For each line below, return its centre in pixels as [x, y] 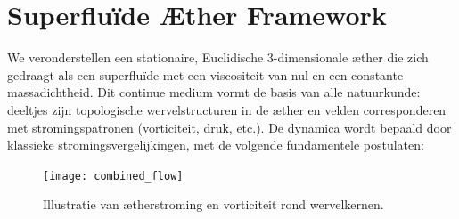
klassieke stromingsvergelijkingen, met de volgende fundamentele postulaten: [216, 145]
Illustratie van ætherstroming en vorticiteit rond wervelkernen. [213, 204]
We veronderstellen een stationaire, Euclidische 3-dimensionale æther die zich [218, 57]
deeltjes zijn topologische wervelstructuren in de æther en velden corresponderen [227, 109]
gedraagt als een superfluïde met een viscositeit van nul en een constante [205, 74]
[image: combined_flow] [113, 176]
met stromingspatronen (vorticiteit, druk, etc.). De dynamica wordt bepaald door [229, 127]
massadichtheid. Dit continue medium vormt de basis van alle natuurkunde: [214, 92]
